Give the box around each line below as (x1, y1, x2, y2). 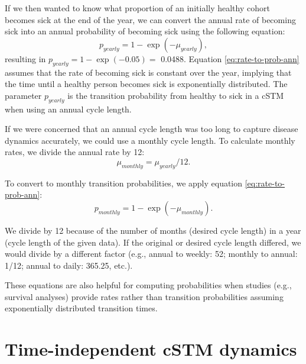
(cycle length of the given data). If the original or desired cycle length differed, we (5, 236, 301, 248)
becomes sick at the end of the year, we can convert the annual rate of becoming (5, 13, 296, 25)
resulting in (5, 52, 46, 65)
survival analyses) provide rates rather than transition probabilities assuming (5, 290, 284, 302)
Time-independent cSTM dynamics (5, 337, 297, 361)
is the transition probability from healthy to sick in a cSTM (67, 89, 284, 101)
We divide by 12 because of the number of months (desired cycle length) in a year (5, 224, 301, 236)
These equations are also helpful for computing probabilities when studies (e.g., (5, 279, 292, 291)
